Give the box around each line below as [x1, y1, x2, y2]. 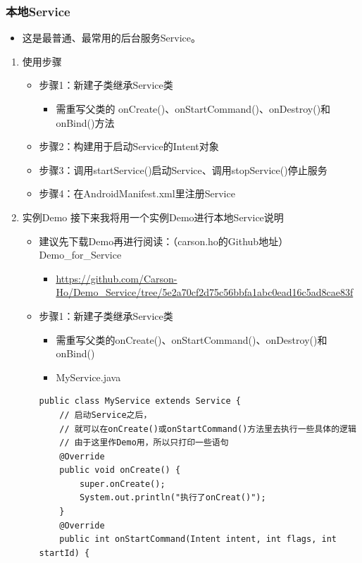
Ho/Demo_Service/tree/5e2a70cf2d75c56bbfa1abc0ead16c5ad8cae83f [56, 285, 354, 299]
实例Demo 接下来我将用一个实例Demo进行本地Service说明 [22, 209, 284, 224]
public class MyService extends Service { [39, 396, 241, 407]
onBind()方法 [56, 115, 115, 130]
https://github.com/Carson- [56, 271, 177, 285]
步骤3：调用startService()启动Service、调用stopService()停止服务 [39, 162, 327, 177]
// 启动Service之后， [59, 409, 152, 420]
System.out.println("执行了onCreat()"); [79, 493, 266, 503]
